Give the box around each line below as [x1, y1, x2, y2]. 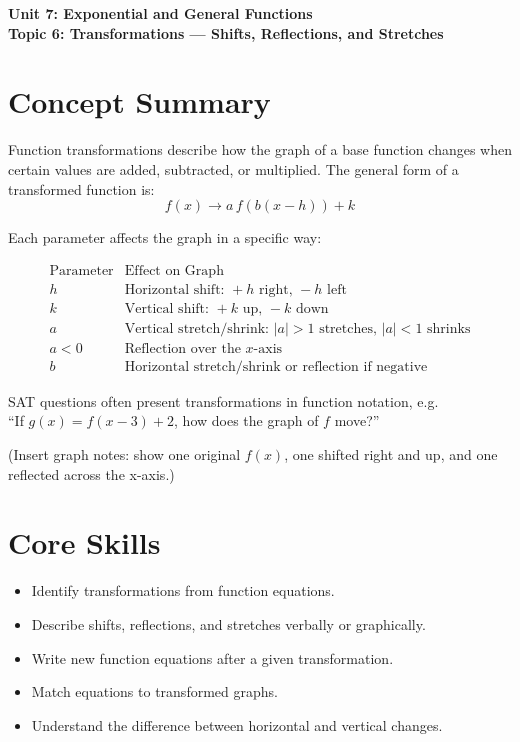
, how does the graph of [174, 410, 319, 431]
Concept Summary [8, 81, 271, 122]
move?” [334, 410, 380, 431]
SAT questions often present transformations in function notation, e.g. [8, 390, 439, 411]
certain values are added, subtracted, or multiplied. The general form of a [8, 158, 459, 179]
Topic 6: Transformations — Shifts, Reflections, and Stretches [8, 22, 444, 43]
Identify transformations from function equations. [31, 580, 335, 601]
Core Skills [8, 522, 161, 563]
